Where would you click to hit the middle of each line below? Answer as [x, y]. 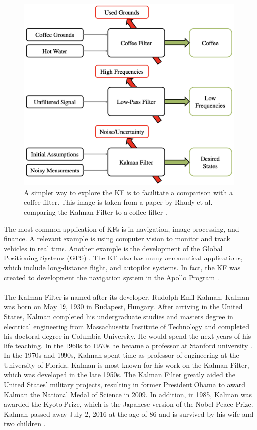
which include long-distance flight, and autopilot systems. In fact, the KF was [122, 267]
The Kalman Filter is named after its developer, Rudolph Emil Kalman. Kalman [127, 297]
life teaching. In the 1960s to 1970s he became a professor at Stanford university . [128, 345]
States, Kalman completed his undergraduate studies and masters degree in [119, 316]
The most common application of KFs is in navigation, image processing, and [122, 228]
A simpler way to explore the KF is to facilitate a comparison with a [128, 192]
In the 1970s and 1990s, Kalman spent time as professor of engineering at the [122, 355]
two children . [25, 423]
